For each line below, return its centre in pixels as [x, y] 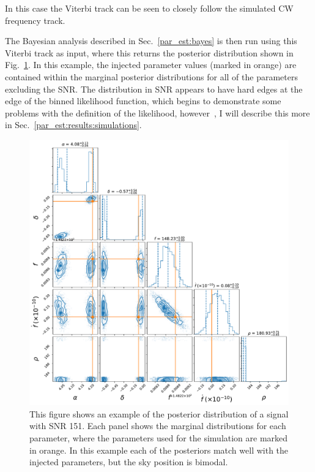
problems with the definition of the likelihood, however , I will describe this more [157, 112]
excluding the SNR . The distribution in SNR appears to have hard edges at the [154, 89]
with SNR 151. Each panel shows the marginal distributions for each [158, 426]
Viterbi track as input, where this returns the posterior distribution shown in [149, 52]
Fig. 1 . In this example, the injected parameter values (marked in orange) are [151, 65]
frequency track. [35, 20]
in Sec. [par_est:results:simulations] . [73, 125]
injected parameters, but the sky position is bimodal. [129, 462]
